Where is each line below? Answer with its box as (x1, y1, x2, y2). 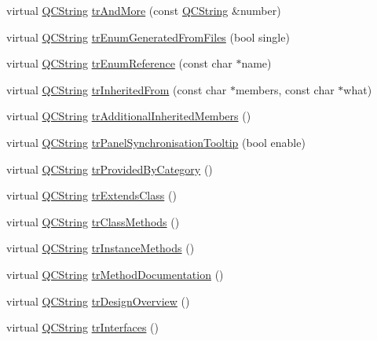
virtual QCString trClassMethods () (6, 213, 180, 229)
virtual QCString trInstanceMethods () (6, 240, 195, 256)
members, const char (235, 81, 335, 97)
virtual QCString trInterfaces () (6, 319, 159, 335)
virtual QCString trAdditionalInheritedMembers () (6, 108, 251, 124)
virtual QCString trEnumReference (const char (6, 55, 232, 71)
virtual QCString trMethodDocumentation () (6, 266, 224, 282)
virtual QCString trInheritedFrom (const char (6, 81, 227, 97)
